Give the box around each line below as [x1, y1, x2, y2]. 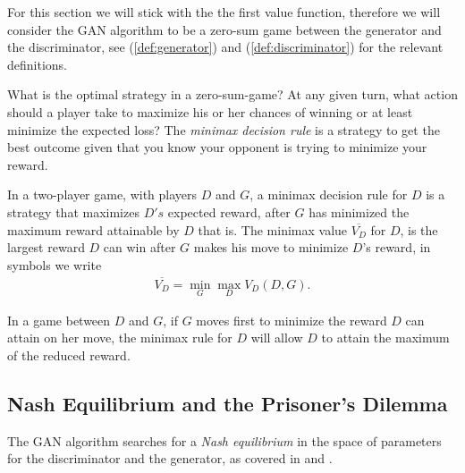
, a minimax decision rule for [249, 185, 408, 204]
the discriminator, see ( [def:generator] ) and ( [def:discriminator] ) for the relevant [7, 38, 444, 56]
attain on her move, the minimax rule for [7, 328, 232, 347]
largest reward [7, 238, 85, 257]
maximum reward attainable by [7, 220, 180, 239]
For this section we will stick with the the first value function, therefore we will [7, 3, 441, 21]
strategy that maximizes [7, 202, 139, 221]
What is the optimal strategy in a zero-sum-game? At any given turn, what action [7, 85, 458, 104]
